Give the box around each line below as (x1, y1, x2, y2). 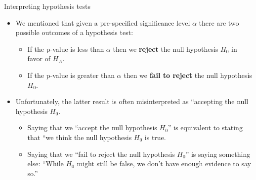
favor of (27, 53, 50, 64)
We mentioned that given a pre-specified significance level (15, 17, 190, 28)
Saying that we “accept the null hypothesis (27, 122, 157, 133)
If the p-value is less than (27, 43, 104, 54)
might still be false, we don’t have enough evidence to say (77, 158, 251, 169)
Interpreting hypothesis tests (4, 1, 90, 11)
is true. (144, 132, 166, 142)
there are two (199, 17, 239, 28)
